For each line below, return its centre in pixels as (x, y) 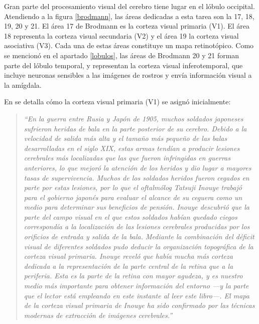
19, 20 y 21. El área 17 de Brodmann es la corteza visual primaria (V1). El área (127, 26)
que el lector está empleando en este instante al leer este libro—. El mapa (137, 295)
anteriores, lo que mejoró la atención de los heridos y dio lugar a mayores (138, 167)
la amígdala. (23, 85)
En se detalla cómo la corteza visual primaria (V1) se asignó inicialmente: (117, 102)
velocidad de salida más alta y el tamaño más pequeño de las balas (125, 138)
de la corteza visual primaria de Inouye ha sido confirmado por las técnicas (139, 305)
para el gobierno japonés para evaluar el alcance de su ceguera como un (133, 197)
